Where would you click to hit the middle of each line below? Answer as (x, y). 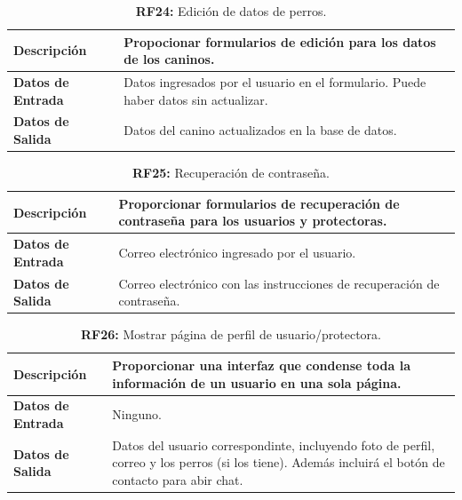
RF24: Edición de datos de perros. (231, 11)
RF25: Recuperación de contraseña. (231, 173)
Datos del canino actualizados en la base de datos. (260, 130)
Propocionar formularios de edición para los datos (280, 41)
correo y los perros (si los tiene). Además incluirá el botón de (279, 462)
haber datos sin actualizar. (196, 99)
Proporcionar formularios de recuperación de (259, 203)
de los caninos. (169, 59)
